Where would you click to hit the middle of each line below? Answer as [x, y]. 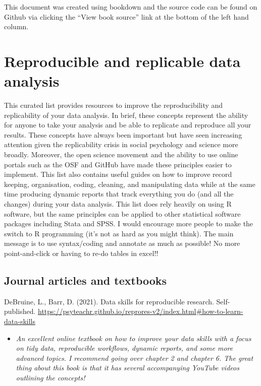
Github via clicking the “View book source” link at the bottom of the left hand [126, 16]
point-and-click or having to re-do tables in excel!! [81, 253]
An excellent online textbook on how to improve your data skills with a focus [134, 338]
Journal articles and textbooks [86, 280]
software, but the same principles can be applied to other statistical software [122, 213]
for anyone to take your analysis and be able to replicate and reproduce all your [128, 125]
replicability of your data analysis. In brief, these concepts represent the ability [126, 115]
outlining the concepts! [50, 377]
